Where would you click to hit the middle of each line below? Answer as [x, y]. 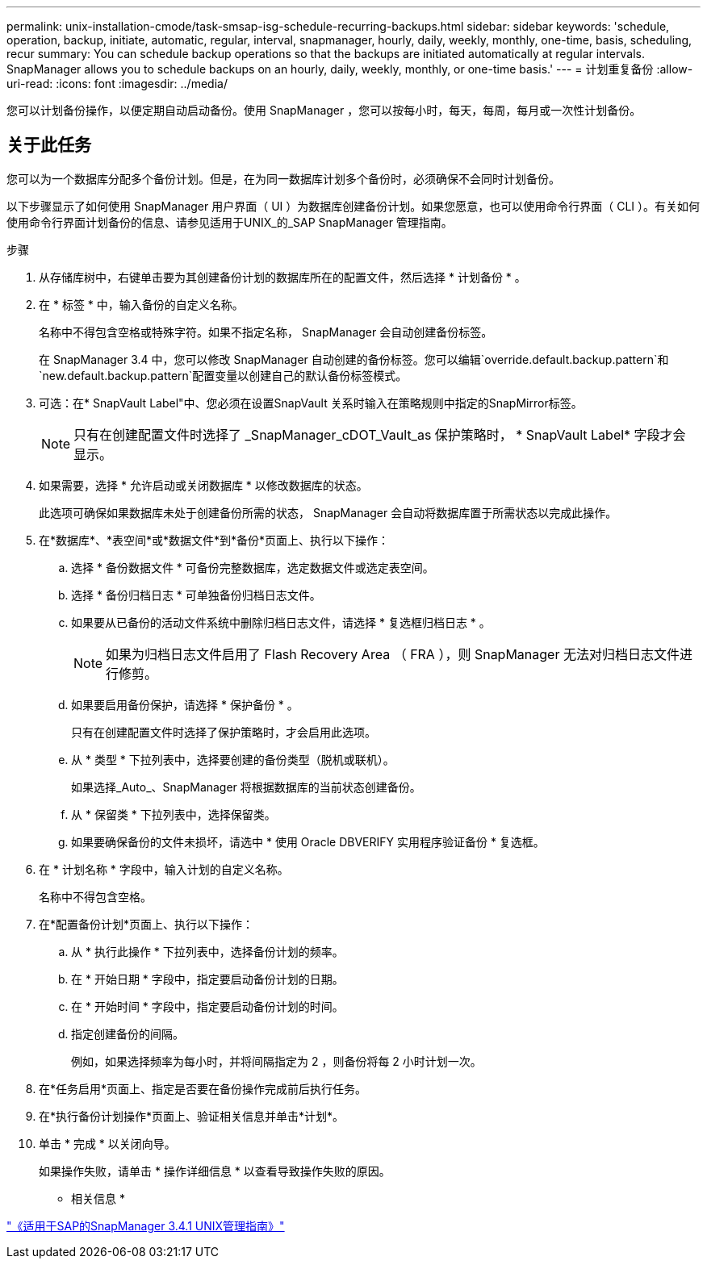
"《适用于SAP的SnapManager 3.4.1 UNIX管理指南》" [146, 1225]
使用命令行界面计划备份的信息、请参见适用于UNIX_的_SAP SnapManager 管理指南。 [230, 222]
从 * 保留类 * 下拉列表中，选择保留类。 [174, 814]
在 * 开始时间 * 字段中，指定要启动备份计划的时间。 [207, 1006]
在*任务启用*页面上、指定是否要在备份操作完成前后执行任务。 [203, 1088]
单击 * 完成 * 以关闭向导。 [107, 1143]
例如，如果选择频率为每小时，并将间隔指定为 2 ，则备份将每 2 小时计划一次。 [276, 1061]
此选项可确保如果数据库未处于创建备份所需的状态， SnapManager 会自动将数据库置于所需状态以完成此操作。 [328, 512]
